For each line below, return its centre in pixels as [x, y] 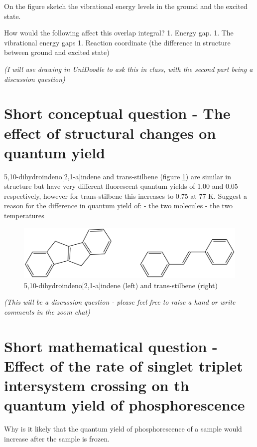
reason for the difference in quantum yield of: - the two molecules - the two [119, 206]
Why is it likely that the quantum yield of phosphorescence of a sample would [123, 429]
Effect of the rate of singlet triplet [124, 365]
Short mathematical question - [111, 346]
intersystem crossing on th [97, 385]
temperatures [24, 216]
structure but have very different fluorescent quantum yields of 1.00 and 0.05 [121, 186]
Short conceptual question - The [117, 113]
